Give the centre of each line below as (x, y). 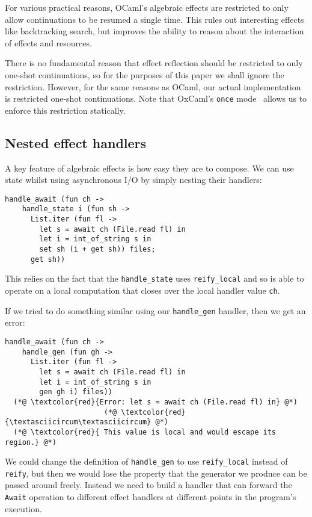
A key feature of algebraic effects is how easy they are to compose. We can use (149, 168)
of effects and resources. (48, 42)
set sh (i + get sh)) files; (97, 249)
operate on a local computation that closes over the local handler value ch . (142, 290)
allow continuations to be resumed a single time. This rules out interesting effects (154, 19)
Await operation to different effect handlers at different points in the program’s (151, 497)
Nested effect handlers (76, 142)
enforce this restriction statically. (65, 110)
